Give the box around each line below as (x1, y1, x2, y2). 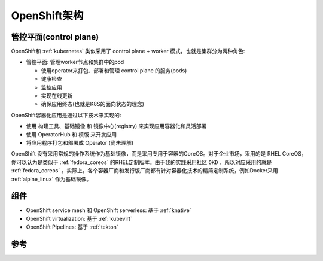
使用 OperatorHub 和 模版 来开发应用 (26, 130, 117, 138)
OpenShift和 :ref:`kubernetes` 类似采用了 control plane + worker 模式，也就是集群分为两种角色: (11, 48, 245, 55)
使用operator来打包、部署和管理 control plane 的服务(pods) (41, 66, 187, 74)
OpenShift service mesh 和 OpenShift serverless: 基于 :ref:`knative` (26, 207, 191, 214)
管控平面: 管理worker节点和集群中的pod (26, 59, 124, 66)
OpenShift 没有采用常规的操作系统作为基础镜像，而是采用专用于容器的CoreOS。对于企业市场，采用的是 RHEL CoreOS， (11, 150, 307, 157)
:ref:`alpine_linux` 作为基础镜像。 (11, 175, 92, 183)
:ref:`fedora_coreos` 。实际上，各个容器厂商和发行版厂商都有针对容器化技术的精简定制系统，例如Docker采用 (11, 167, 278, 174)
